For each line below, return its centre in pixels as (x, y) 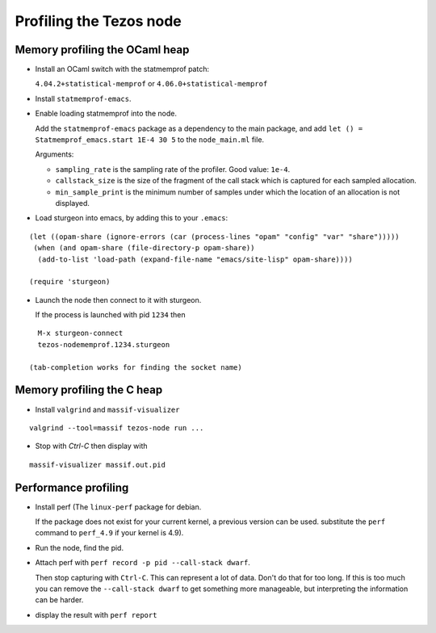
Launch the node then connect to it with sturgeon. (118, 300)
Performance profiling (72, 487)
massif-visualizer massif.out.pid (97, 465)
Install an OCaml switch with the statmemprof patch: (122, 69)
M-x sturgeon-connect (80, 333)
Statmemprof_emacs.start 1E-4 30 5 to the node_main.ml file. (150, 140)
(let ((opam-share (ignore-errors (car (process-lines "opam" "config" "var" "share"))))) (214, 237)
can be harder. (59, 600)
